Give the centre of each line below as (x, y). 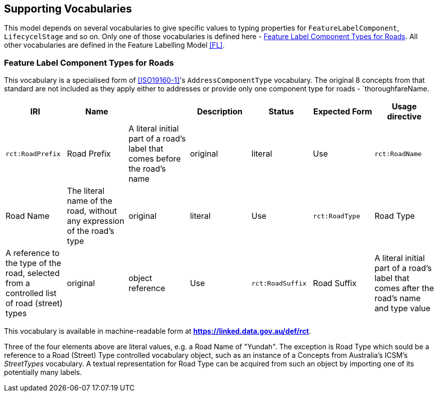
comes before (155, 159)
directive (404, 117)
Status (281, 112)
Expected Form (343, 112)
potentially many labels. (43, 372)
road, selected (33, 273)
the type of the (33, 263)
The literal (86, 191)
